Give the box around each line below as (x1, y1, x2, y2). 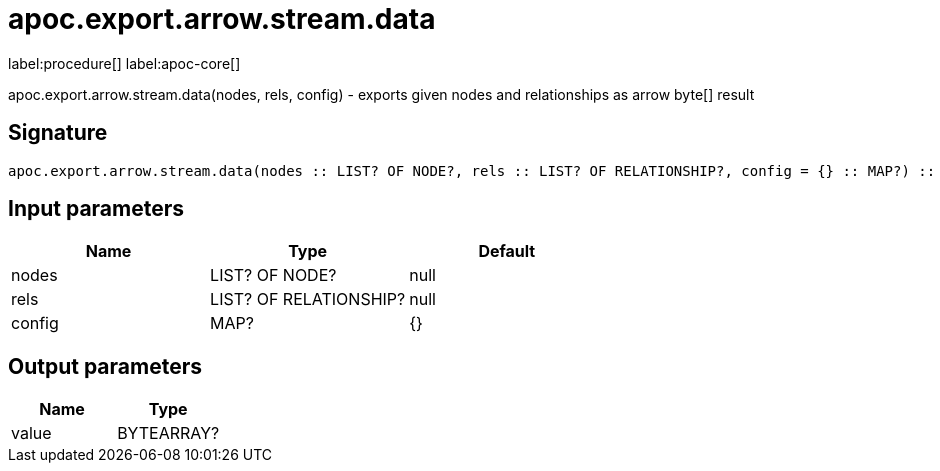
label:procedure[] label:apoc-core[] (8, 54, 241, 72)
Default (478, 241, 536, 262)
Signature (8, 120, 108, 146)
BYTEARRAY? (117, 423, 220, 444)
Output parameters (8, 353, 202, 379)
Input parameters (8, 196, 185, 222)
